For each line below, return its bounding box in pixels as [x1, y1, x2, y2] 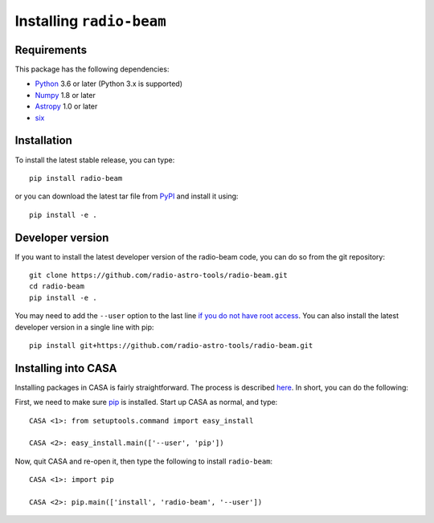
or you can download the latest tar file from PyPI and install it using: [14, 191, 239, 201]
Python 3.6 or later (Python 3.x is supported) [35, 79, 183, 88]
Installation [14, 133, 72, 148]
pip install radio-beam [29, 174, 123, 182]
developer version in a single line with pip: [14, 322, 154, 332]
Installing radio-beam [14, 12, 166, 30]
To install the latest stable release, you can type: [14, 155, 175, 165]
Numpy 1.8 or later [35, 90, 96, 100]
